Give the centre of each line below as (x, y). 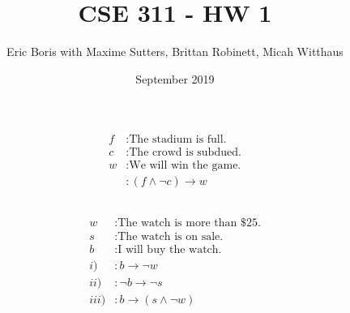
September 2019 (175, 78)
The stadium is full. (178, 140)
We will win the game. (185, 166)
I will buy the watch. (170, 249)
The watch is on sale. (171, 236)
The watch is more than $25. (189, 223)
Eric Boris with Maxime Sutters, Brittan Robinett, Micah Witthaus (175, 51)
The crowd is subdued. (185, 153)
